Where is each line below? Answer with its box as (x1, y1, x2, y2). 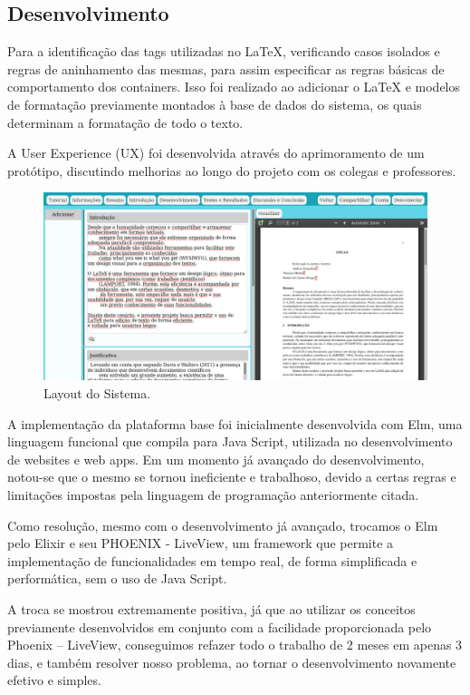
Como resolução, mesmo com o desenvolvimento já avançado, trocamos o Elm (7, 515, 438, 534)
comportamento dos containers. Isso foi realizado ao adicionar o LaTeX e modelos (7, 77, 461, 96)
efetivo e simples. (7, 671, 101, 690)
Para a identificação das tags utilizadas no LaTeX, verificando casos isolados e (7, 42, 440, 61)
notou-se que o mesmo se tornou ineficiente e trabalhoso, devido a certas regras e (7, 467, 456, 486)
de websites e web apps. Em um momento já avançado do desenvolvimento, (7, 449, 425, 468)
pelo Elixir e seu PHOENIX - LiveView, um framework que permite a (7, 533, 394, 553)
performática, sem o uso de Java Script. (7, 569, 227, 588)
